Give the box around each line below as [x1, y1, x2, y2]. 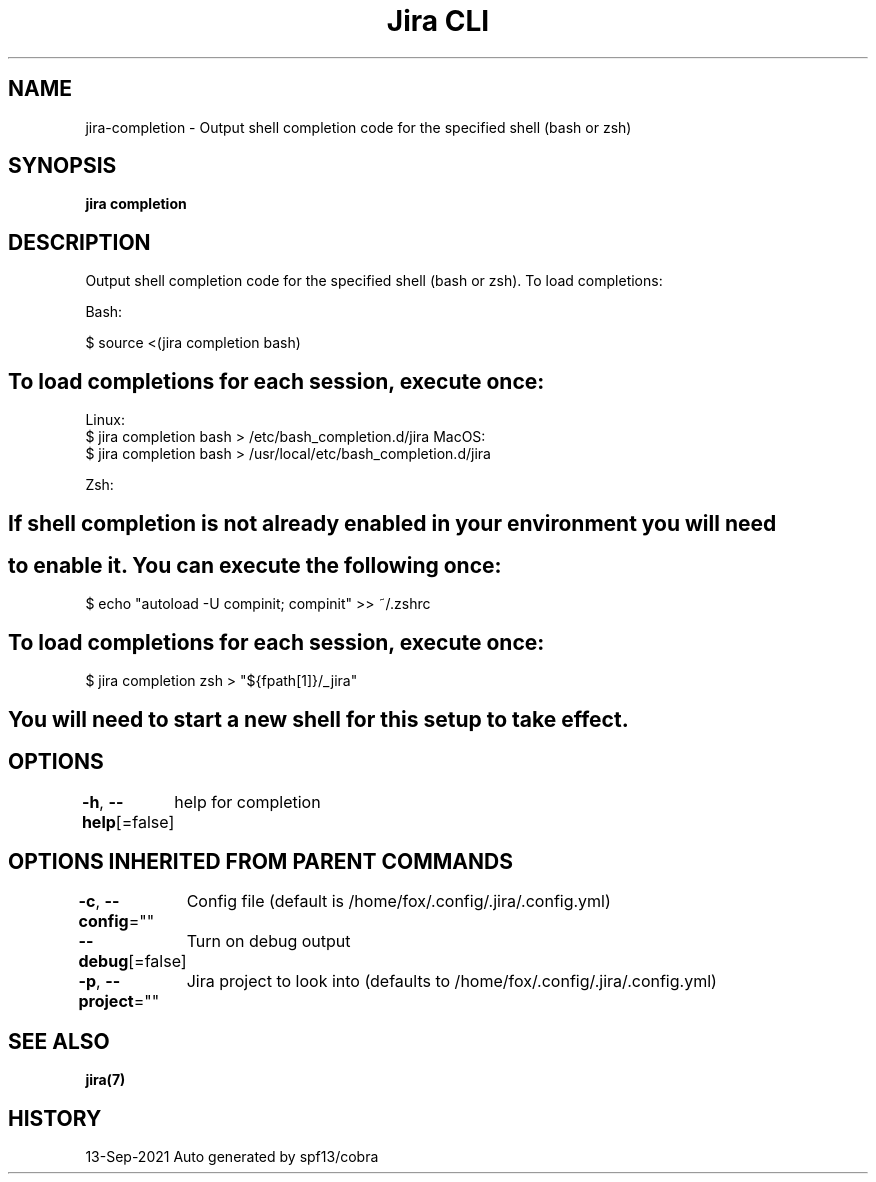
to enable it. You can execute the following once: [8, 552, 502, 578]
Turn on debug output [186, 931, 351, 952]
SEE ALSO [8, 1028, 110, 1054]
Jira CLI [386, 4, 490, 38]
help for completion [174, 791, 321, 812]
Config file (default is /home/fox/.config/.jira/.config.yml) [186, 891, 611, 912]
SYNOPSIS [8, 153, 117, 179]
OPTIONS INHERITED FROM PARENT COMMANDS [8, 848, 513, 874]
